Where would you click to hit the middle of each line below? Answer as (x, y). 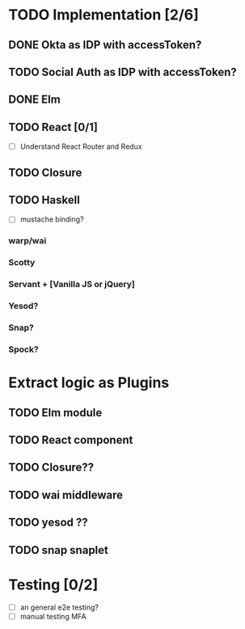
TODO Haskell (44, 200)
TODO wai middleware (66, 495)
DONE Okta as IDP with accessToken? (105, 45)
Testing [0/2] (53, 585)
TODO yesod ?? (48, 523)
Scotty (22, 263)
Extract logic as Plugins (89, 383)
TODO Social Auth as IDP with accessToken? (122, 72)
